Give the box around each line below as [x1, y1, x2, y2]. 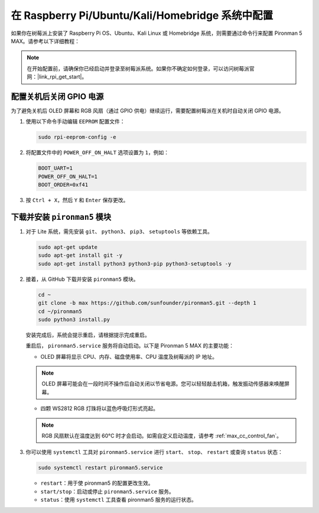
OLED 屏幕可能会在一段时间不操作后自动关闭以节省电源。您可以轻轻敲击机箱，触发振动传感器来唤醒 [41, 380, 285, 387]
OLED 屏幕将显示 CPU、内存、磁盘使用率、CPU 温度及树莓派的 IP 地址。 [40, 353, 218, 360]
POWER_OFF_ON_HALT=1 [38, 173, 97, 180]
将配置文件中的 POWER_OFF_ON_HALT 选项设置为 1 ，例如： [25, 149, 170, 156]
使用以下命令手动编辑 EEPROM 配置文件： [25, 118, 125, 125]
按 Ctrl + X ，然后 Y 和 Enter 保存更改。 [25, 197, 129, 204]
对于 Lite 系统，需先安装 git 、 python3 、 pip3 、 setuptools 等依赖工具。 [25, 228, 213, 235]
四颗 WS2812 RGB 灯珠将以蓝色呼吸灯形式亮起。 [40, 405, 159, 412]
